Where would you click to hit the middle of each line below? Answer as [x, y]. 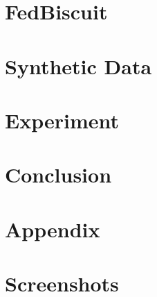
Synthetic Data [78, 66]
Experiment [62, 120]
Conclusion [58, 175]
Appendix [53, 229]
